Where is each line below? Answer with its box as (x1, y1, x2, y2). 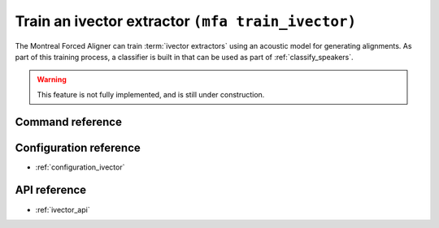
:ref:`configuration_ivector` (35, 162, 125, 172)
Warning (37, 75, 67, 84)
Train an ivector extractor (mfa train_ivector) (15, 12, 357, 30)
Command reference (15, 114, 122, 129)
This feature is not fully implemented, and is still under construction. (37, 89, 265, 99)
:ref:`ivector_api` (35, 204, 90, 214)
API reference (15, 183, 87, 197)
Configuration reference (15, 140, 141, 154)
